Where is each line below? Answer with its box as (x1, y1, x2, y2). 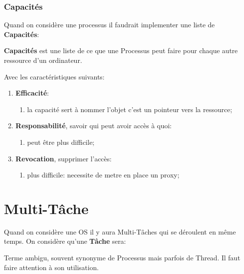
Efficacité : (15, 88, 49, 98)
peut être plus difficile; (27, 137, 94, 147)
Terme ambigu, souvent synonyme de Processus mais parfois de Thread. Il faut (4, 253, 241, 263)
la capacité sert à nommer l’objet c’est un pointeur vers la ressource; (27, 104, 232, 114)
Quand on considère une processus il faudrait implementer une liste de (4, 20, 215, 30)
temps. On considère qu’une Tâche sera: (4, 236, 126, 246)
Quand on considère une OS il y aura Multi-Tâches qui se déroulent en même (4, 226, 236, 236)
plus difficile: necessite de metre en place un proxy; (27, 170, 179, 180)
